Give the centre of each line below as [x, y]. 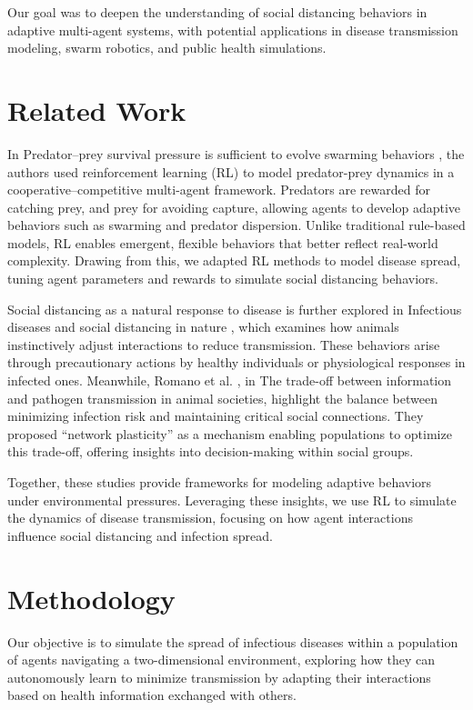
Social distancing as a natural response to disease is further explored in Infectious [235, 309]
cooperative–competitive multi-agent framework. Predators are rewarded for [219, 190]
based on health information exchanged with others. [152, 695]
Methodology [91, 598]
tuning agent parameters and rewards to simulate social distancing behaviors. [223, 279]
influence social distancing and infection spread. [140, 535]
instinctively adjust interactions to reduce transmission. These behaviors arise [224, 344]
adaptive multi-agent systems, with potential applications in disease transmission [233, 30]
